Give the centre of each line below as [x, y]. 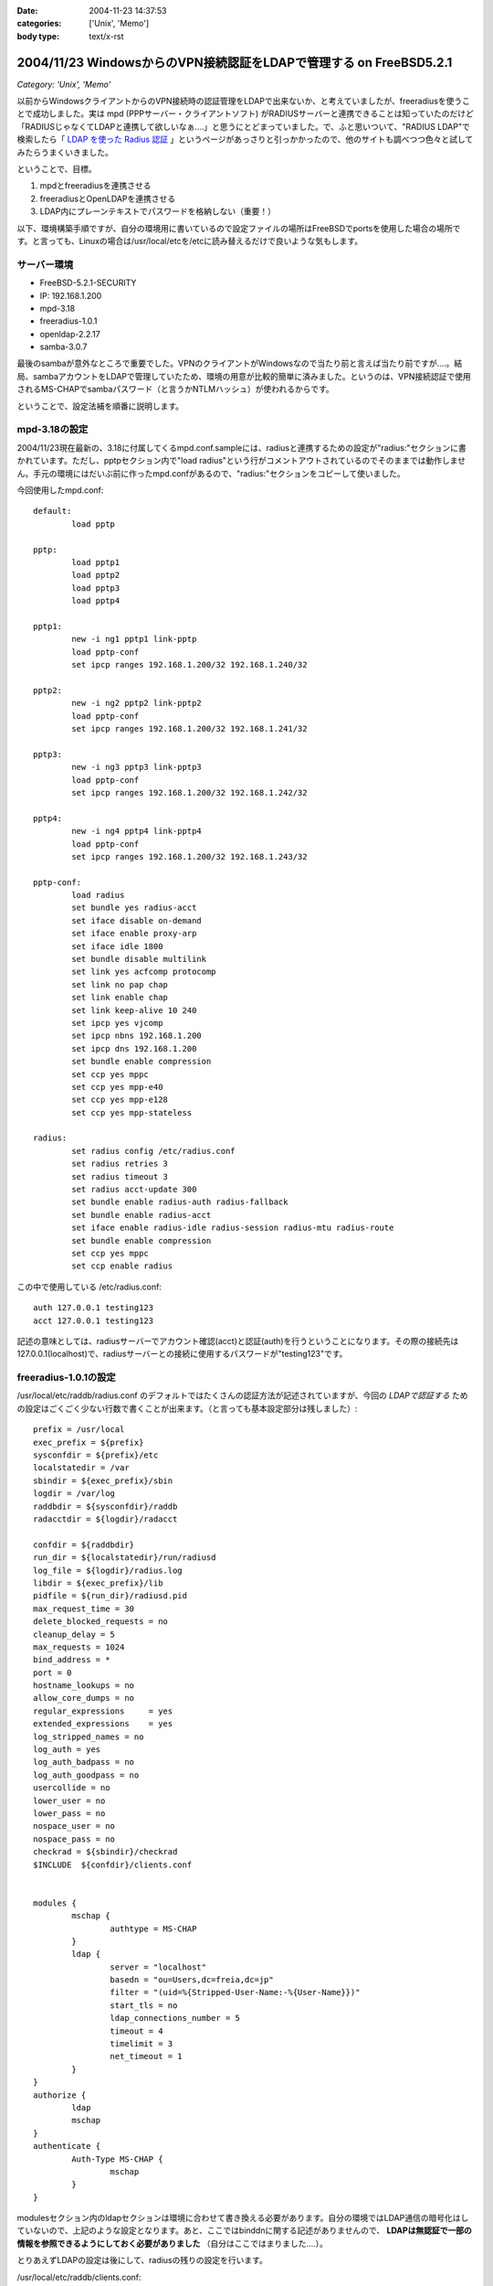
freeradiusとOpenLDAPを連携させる [108, 198]
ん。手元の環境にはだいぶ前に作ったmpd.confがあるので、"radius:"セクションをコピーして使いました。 [211, 473]
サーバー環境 [45, 264]
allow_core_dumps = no [84, 1698]
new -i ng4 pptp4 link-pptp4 [137, 831]
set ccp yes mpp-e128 [120, 1100]
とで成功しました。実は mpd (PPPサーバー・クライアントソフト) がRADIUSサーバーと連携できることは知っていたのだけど [245, 113]
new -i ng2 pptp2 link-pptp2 [137, 703]
